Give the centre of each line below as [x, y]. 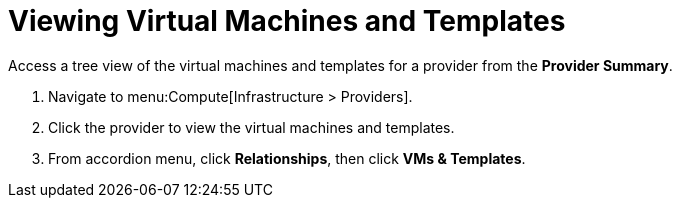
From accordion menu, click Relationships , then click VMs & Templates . [287, 158]
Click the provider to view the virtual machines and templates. [251, 127]
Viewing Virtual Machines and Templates [287, 21]
